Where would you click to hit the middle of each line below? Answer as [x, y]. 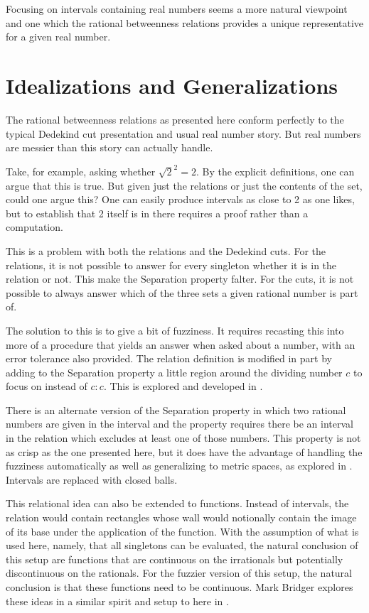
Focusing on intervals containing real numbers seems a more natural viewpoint [177, 9]
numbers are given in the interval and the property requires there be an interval [180, 424]
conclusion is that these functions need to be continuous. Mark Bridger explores [180, 587]
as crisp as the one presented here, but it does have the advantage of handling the [184, 451]
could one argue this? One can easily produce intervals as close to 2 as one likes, [180, 199]
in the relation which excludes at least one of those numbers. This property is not [183, 438]
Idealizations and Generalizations [172, 85]
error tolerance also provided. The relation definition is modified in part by [169, 358]
